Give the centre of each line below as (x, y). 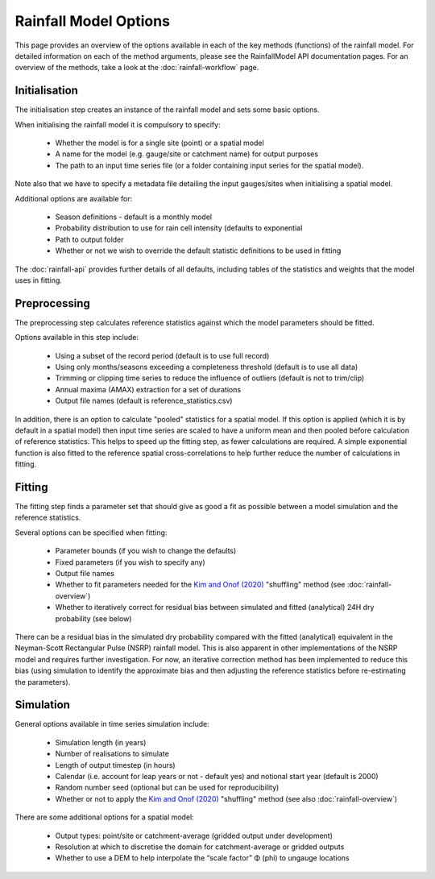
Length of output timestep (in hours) (116, 765)
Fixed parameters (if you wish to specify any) (130, 562)
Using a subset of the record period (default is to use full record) (162, 355)
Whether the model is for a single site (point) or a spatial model (160, 143)
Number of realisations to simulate (112, 754)
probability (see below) (93, 618)
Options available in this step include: (77, 338)
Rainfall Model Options (93, 21)
